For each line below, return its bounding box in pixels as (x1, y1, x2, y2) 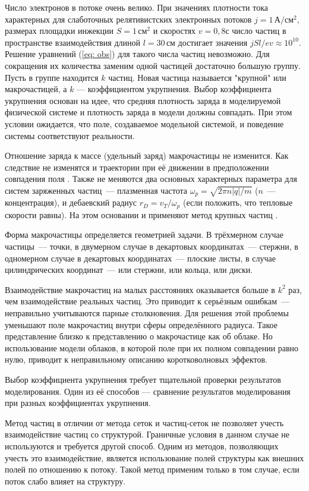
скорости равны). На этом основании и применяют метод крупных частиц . (5, 208, 278, 221)
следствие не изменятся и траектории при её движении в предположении (5, 160, 269, 173)
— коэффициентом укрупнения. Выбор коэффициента (77, 83, 272, 95)
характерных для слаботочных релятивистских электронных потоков (5, 12, 252, 25)
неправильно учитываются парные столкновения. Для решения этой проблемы (5, 306, 289, 319)
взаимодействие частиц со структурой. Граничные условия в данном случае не (5, 428, 289, 440)
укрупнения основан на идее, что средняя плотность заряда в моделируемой (5, 94, 281, 106)
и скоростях (153, 24, 196, 37)
